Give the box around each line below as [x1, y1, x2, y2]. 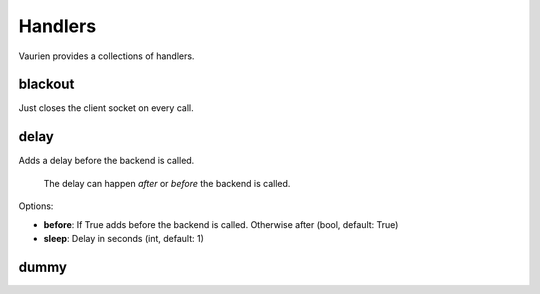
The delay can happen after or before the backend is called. [43, 177, 291, 189]
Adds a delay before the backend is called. [18, 155, 195, 167]
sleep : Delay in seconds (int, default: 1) [43, 232, 205, 244]
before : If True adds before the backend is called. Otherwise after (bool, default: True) [43, 218, 399, 230]
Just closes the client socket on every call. [18, 102, 194, 114]
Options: [18, 200, 54, 212]
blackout [18, 76, 75, 93]
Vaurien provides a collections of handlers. [18, 50, 195, 62]
